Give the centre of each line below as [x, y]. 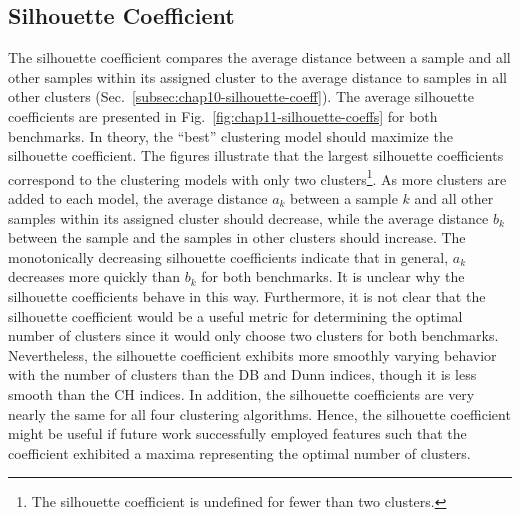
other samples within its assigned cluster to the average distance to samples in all [257, 76]
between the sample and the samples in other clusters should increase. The [237, 237]
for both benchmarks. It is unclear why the [333, 276]
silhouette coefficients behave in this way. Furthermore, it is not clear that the [247, 295]
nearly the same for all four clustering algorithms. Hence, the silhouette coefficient [259, 413]
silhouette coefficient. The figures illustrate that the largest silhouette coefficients [256, 155]
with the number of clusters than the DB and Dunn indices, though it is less [242, 374]
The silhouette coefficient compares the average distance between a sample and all [259, 57]
